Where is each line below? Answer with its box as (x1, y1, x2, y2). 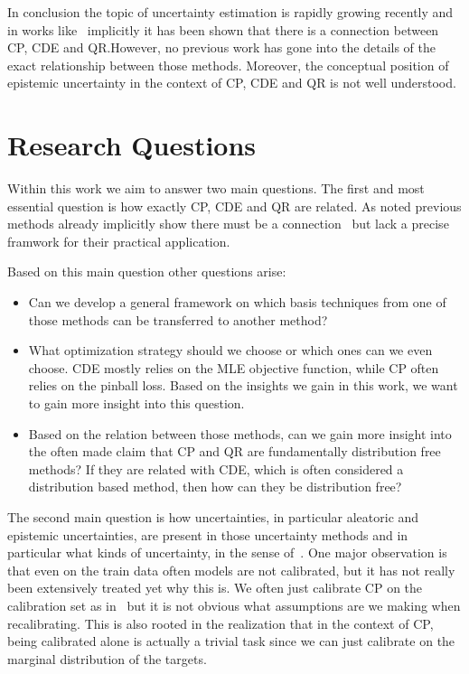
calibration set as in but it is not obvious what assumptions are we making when (7, 595, 461, 614)
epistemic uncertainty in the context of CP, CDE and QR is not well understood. (7, 73, 456, 92)
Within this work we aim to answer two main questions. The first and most (7, 179, 425, 198)
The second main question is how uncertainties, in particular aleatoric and (7, 508, 419, 526)
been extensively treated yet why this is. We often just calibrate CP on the (7, 578, 423, 597)
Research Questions (7, 126, 257, 164)
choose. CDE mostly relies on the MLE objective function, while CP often (28, 358, 439, 377)
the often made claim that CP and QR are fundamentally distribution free (28, 442, 441, 461)
